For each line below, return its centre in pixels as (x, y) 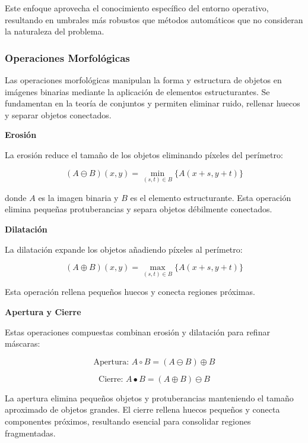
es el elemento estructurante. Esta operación (211, 197)
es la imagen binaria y (78, 197)
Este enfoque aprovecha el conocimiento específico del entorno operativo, (137, 8)
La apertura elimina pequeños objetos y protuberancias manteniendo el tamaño (149, 398)
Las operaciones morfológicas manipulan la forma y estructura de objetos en (143, 80)
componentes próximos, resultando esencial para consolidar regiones (128, 421)
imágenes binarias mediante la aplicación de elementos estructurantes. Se (137, 91)
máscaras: (23, 343)
